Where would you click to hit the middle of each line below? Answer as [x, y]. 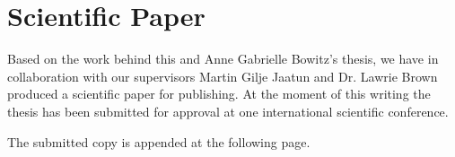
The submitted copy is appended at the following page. [159, 141]
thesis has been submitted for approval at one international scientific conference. [228, 111]
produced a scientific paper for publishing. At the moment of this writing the [219, 94]
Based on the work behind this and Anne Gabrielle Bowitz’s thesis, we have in [223, 59]
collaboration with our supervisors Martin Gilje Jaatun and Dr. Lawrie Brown [223, 76]
